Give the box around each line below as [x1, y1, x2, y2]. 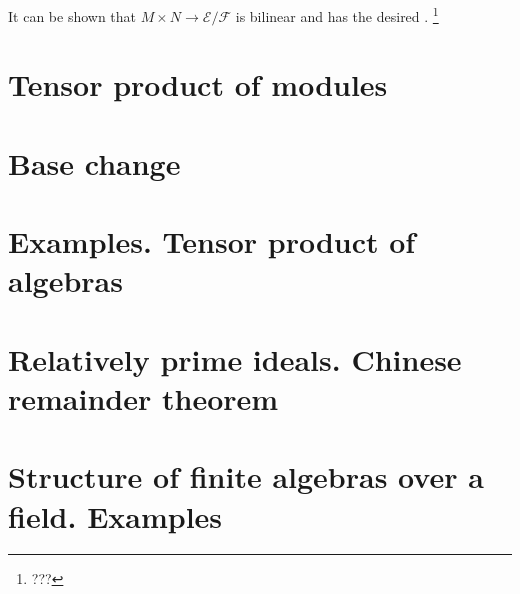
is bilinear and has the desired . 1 [235, 3, 439, 26]
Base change [8, 142, 181, 183]
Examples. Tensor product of [8, 221, 416, 262]
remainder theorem [8, 377, 279, 418]
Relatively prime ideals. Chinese [8, 338, 462, 379]
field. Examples [8, 495, 223, 536]
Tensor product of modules [8, 64, 388, 105]
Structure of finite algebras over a [8, 456, 484, 497]
